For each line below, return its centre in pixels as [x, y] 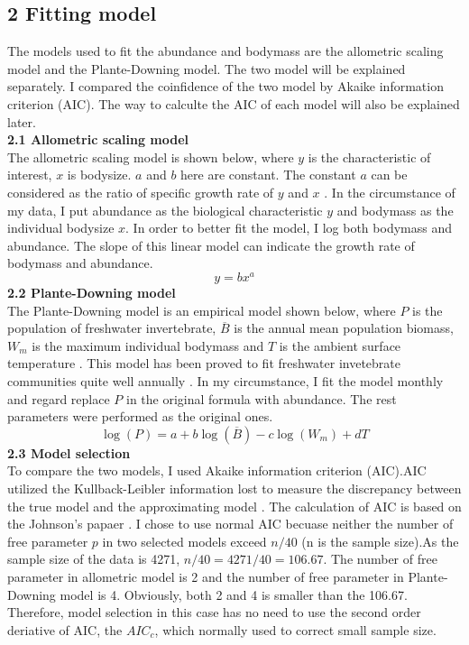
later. [22, 121]
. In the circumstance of [390, 192]
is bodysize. [99, 175]
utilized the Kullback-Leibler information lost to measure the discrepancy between [234, 488]
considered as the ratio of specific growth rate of [141, 192]
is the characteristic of [369, 157]
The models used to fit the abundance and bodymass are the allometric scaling [225, 51]
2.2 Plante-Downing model [92, 292]
